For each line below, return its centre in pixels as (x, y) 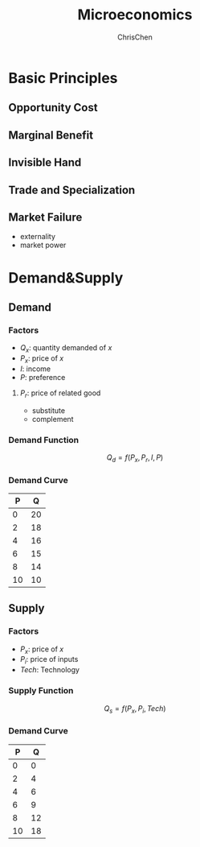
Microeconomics (135, 15)
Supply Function (41, 691)
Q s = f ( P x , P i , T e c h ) (135, 709)
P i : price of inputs (49, 660)
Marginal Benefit (51, 135)
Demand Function (44, 440)
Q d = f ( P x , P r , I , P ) (135, 458)
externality (38, 237)
